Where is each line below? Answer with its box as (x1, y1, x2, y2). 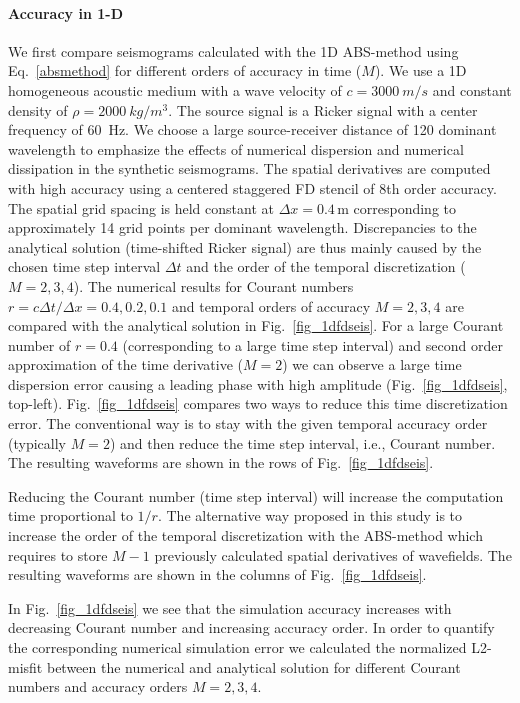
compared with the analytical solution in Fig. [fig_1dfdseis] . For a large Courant (8, 315, 504, 336)
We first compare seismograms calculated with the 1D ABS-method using (8, 40, 459, 61)
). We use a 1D (374, 60, 467, 81)
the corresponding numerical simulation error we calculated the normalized (8, 637, 467, 658)
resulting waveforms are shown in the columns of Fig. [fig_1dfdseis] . (8, 564, 427, 585)
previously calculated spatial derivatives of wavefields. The (154, 544, 512, 565)
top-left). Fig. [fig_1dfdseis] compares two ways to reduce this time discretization (8, 393, 508, 414)
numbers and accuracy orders (8, 676, 188, 697)
